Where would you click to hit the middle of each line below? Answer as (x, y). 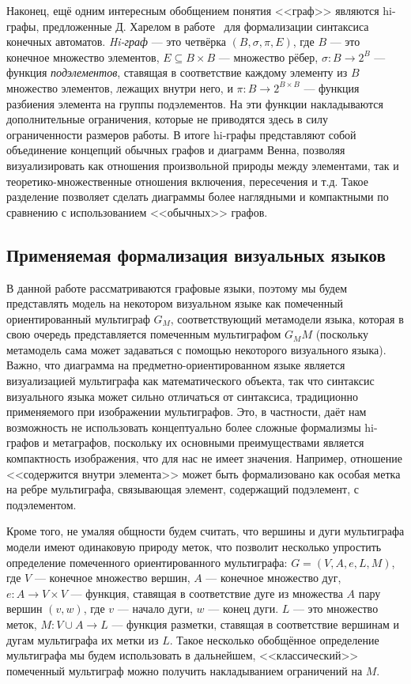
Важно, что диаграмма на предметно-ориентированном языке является (176, 365)
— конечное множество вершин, (112, 578)
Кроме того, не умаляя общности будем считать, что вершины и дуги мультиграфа (205, 531)
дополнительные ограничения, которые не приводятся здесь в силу (167, 119)
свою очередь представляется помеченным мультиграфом (144, 334)
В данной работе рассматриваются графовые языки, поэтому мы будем (177, 287)
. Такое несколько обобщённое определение (274, 639)
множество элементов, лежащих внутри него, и (120, 87)
